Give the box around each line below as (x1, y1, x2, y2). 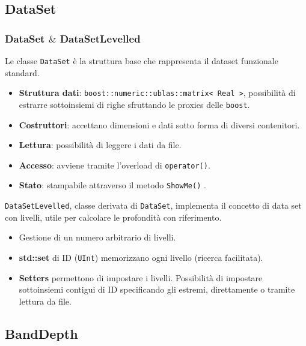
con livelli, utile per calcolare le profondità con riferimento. (5, 210, 222, 223)
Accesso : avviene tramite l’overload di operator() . (19, 158, 210, 171)
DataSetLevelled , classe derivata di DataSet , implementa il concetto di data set (5, 199, 302, 212)
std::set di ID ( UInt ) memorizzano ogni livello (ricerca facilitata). (19, 251, 263, 263)
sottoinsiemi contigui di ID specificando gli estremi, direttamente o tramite (19, 283, 295, 296)
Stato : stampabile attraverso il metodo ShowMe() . (19, 179, 206, 191)
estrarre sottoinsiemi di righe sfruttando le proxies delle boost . (19, 98, 250, 110)
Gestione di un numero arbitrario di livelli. (19, 231, 176, 243)
